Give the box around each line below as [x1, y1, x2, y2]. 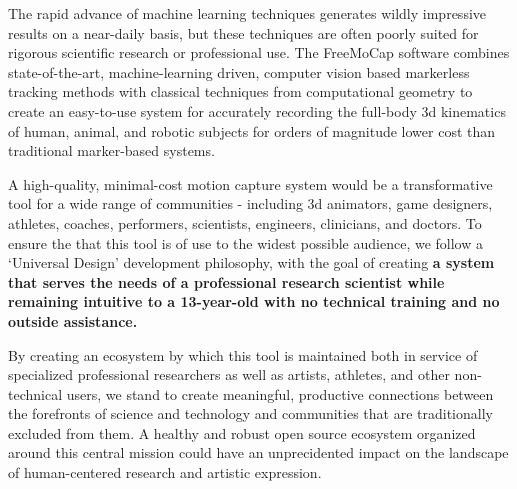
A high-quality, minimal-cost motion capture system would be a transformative [8, 173, 493, 194]
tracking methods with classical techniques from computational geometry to [8, 81, 473, 102]
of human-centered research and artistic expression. [8, 462, 322, 483]
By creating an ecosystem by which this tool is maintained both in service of [8, 344, 478, 365]
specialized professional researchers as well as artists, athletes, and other [8, 364, 450, 385]
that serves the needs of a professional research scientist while [8, 271, 445, 292]
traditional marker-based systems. [8, 140, 215, 161]
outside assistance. [8, 310, 138, 331]
